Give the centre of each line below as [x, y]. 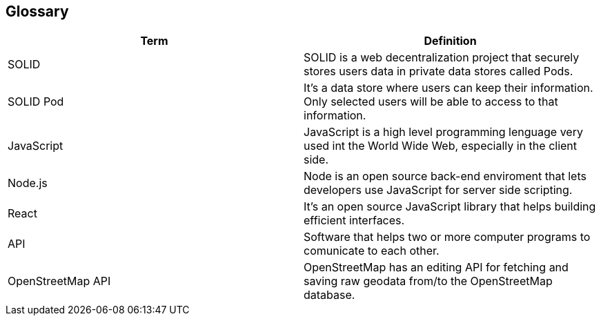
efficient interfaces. [354, 221]
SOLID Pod [36, 102]
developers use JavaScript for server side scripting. [438, 190]
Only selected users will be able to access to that [431, 102]
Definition [450, 41]
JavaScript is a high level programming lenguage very [443, 132]
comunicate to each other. [372, 251]
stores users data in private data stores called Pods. [439, 71]
